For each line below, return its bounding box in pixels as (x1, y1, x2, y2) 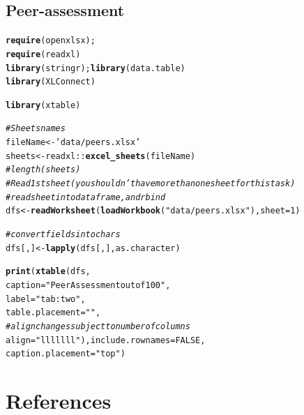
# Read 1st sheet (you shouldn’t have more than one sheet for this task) (6, 179, 296, 189)
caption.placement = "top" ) (6, 349, 126, 359)
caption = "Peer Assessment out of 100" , (6, 280, 171, 291)
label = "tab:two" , (6, 294, 86, 304)
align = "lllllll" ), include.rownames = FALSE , (6, 335, 206, 345)
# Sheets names (6, 123, 66, 134)
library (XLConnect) (6, 77, 96, 87)
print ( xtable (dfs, (6, 266, 91, 277)
